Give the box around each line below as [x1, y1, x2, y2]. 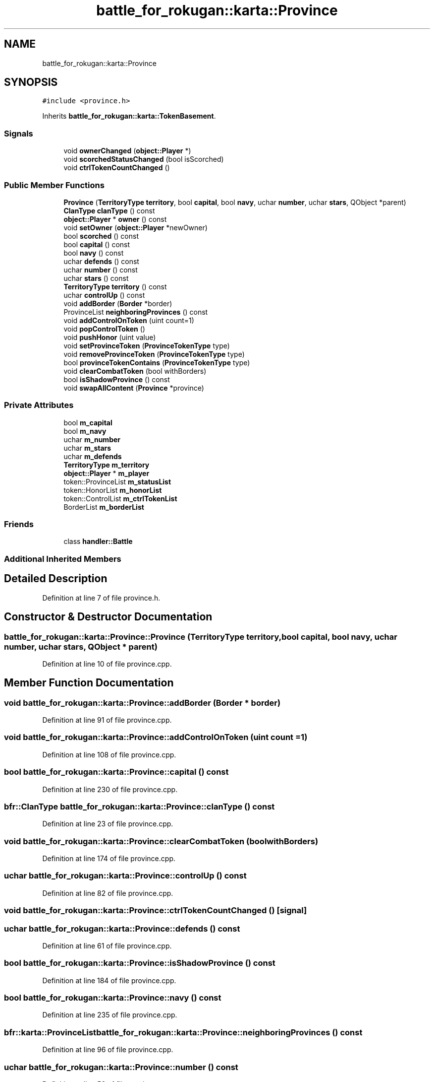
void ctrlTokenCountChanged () [63, 163, 170, 172]
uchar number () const [63, 265, 138, 274]
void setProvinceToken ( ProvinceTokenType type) [63, 341, 230, 350]
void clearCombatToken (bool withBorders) [63, 366, 207, 375]
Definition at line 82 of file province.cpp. [42, 888, 173, 897]
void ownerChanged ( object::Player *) [63, 146, 191, 155]
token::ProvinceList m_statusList [63, 477, 171, 486]
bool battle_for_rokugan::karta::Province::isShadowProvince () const [4, 958, 275, 968]
